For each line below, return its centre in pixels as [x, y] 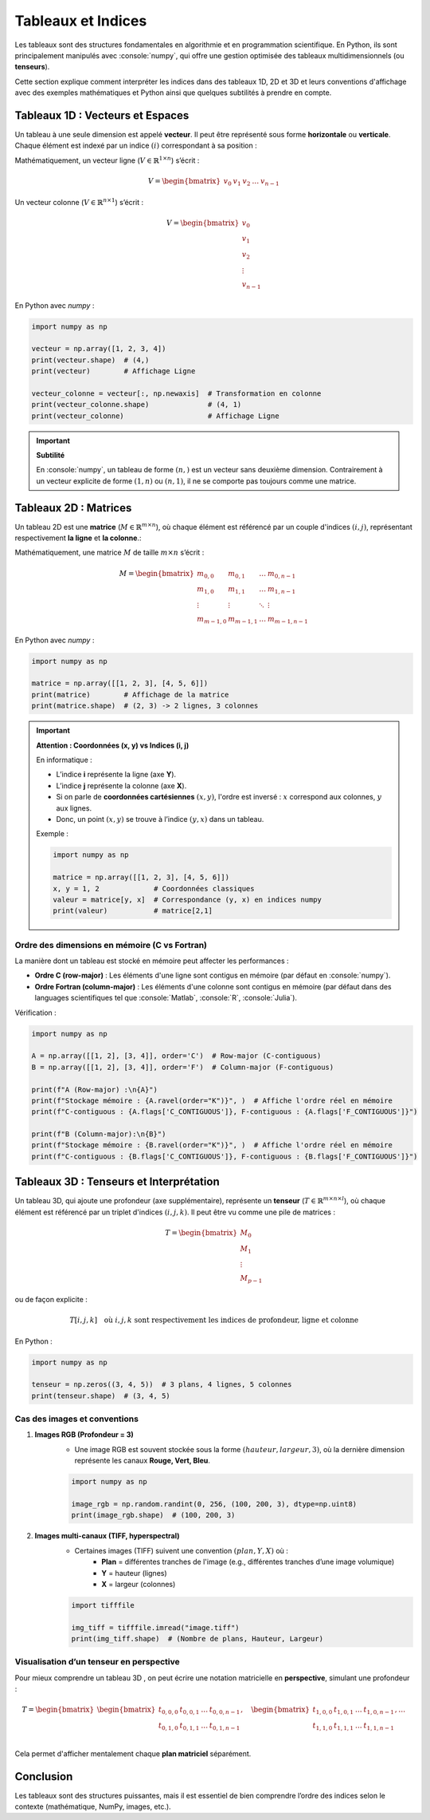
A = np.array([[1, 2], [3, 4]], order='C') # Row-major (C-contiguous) [176, 1056]
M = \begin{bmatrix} [156, 573]
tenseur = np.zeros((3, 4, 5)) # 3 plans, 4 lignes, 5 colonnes [162, 1385]
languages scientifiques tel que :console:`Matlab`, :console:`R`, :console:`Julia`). [166, 998]
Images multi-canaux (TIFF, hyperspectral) [107, 1536]
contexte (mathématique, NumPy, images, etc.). [93, 1806]
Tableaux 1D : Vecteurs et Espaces [102, 115]
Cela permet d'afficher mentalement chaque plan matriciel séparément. [133, 1753]
